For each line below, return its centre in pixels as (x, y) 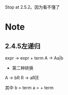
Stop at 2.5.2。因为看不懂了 (33, 7)
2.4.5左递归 (23, 46)
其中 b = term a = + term (29, 88)
